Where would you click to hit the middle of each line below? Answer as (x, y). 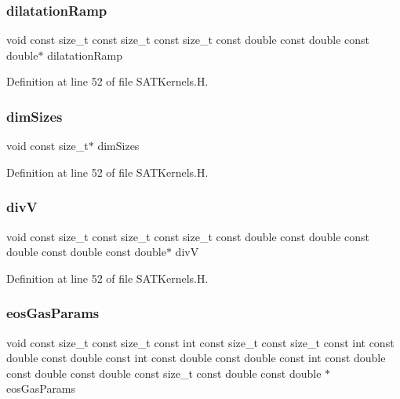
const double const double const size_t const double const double (164, 373)
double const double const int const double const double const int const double (196, 358)
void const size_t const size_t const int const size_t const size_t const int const (200, 342)
